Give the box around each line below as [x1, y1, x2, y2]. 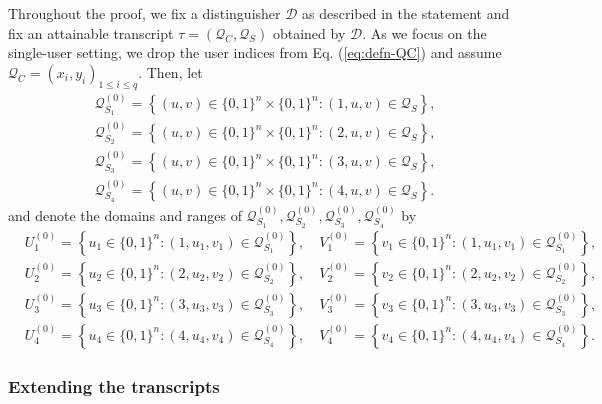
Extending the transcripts [8, 373, 220, 398]
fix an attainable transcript [8, 22, 174, 43]
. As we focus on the [362, 22, 487, 43]
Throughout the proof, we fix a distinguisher [8, 3, 281, 23]
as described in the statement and [302, 3, 510, 23]
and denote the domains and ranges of [8, 204, 242, 225]
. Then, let [138, 61, 203, 82]
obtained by [272, 22, 346, 43]
